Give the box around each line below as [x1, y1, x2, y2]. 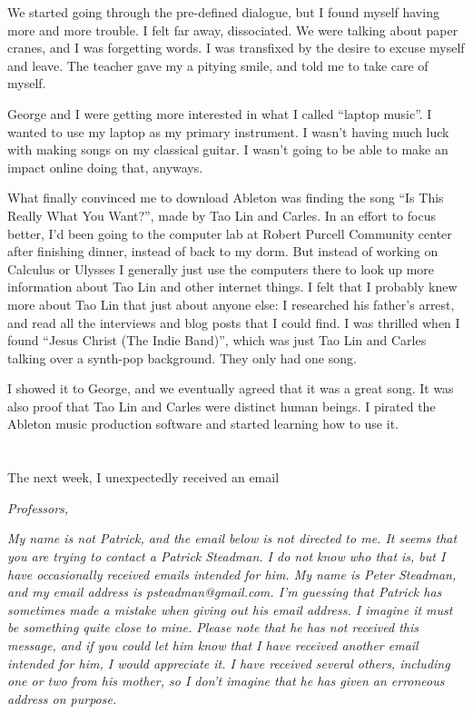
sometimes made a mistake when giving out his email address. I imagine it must [7, 600, 453, 619]
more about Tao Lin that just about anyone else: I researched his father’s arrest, [7, 294, 455, 313]
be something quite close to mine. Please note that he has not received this [7, 618, 419, 637]
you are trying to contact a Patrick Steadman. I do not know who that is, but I [7, 547, 446, 566]
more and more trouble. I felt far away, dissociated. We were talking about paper [7, 20, 458, 39]
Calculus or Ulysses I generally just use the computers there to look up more [7, 259, 435, 278]
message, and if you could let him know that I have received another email [7, 636, 419, 654]
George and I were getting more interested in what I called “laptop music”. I [7, 104, 432, 123]
